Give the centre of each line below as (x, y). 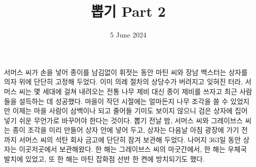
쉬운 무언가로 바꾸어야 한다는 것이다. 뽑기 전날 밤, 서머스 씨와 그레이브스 (131, 120)
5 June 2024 (128, 35)
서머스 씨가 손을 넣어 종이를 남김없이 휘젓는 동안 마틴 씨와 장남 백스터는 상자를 (126, 72)
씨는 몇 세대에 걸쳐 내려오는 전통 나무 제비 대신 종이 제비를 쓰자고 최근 (128, 91)
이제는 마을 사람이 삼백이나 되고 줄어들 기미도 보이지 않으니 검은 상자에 (123, 111)
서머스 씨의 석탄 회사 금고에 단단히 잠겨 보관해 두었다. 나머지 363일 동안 (130, 139)
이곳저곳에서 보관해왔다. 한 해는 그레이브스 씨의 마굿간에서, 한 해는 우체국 (133, 149)
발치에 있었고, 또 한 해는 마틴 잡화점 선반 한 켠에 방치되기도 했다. (104, 159)
